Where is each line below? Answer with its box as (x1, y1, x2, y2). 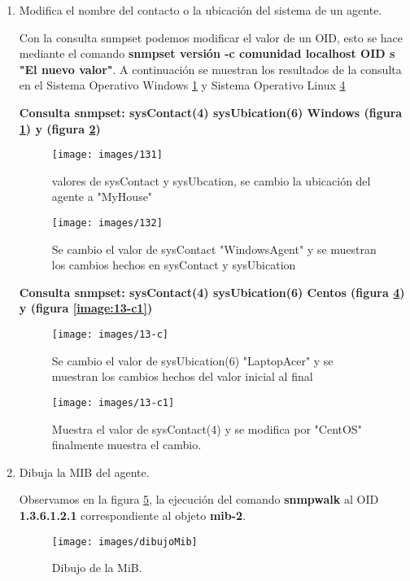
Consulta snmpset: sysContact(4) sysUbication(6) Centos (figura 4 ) (19, 283, 405, 300)
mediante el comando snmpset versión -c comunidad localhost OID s (19, 45, 395, 62)
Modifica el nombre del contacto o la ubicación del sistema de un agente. (19, 2, 382, 18)
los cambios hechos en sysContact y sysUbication (51, 256, 296, 273)
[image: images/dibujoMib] (51, 535, 198, 548)
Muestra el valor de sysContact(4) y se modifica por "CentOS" (51, 420, 362, 437)
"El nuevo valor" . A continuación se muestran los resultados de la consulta (19, 60, 402, 77)
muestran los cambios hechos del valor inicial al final (51, 368, 313, 385)
